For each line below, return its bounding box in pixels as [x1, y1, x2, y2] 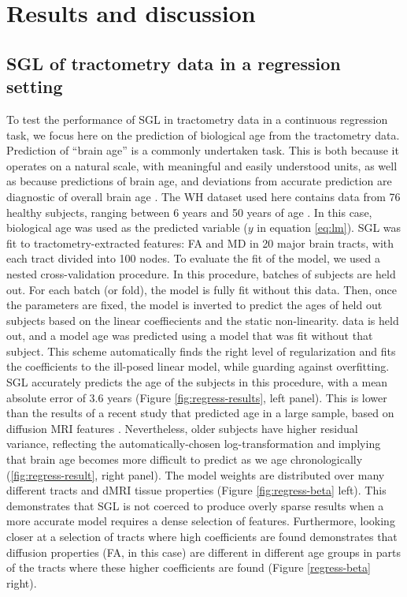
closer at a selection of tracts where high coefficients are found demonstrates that [6, 528, 398, 544]
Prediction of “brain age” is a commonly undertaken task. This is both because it [6, 142, 399, 159]
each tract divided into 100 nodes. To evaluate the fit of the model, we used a [6, 250, 380, 267]
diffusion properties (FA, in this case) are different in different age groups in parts [6, 543, 401, 560]
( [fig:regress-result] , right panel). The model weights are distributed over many [6, 466, 385, 483]
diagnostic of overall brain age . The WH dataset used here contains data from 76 [6, 188, 401, 204]
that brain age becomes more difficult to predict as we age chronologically [6, 451, 363, 468]
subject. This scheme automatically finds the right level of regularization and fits [6, 342, 396, 359]
